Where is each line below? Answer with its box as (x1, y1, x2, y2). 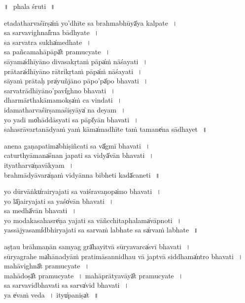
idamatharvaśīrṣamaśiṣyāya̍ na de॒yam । (4, 104, 126, 114)
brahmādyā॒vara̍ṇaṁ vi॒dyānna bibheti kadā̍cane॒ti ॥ (4, 169, 160, 180)
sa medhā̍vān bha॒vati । (4, 205, 77, 216)
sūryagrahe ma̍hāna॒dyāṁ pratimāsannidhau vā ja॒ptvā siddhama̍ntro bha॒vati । (4, 251, 243, 261)
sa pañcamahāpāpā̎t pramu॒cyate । (4, 46, 110, 57)
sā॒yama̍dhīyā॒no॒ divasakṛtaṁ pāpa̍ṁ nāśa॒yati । (4, 56, 148, 66)
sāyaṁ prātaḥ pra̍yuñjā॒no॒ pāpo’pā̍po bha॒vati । (4, 76, 148, 86)
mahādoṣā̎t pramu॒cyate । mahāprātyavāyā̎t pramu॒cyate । (4, 270, 183, 280)
